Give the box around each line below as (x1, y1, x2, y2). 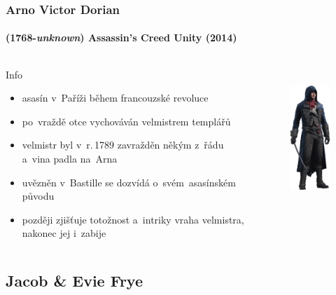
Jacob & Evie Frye (6, 270, 143, 291)
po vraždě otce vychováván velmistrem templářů (22, 114, 231, 128)
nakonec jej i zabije (22, 226, 106, 240)
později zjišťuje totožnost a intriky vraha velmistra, (22, 212, 244, 226)
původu (22, 188, 55, 203)
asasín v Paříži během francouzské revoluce (22, 90, 209, 105)
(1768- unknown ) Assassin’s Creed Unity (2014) (6, 30, 237, 45)
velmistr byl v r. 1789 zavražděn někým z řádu (22, 137, 224, 152)
